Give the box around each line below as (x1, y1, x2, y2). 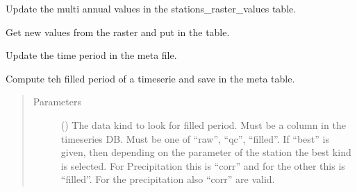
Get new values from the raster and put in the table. (6, 24, 230, 39)
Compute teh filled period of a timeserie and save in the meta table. (6, 71, 295, 85)
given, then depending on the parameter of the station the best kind (60, 145, 351, 159)
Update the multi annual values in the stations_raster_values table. (6, 1, 297, 15)
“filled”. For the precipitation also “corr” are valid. (60, 172, 275, 186)
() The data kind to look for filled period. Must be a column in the (60, 117, 346, 132)
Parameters (33, 94, 81, 109)
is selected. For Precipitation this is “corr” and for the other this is (60, 158, 345, 173)
